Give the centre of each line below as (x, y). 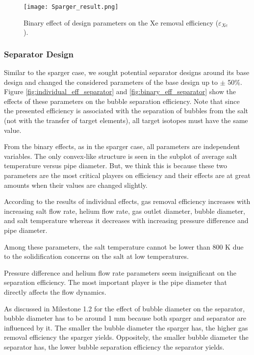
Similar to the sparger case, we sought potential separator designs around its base (127, 72)
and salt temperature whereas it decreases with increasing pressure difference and (126, 220)
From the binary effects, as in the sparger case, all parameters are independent (122, 146)
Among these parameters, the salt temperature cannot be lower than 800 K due (124, 246)
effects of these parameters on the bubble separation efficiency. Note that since (122, 101)
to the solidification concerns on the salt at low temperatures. (96, 256)
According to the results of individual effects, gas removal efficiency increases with (127, 201)
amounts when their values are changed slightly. (76, 185)
